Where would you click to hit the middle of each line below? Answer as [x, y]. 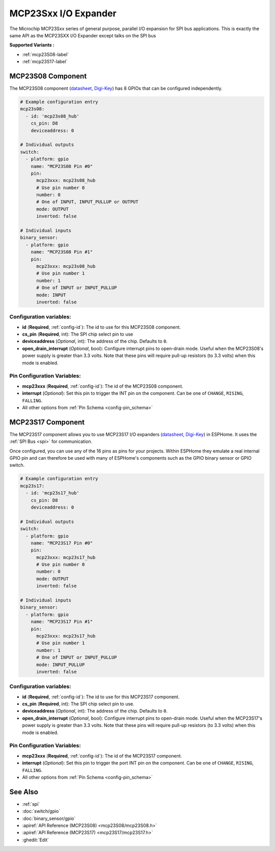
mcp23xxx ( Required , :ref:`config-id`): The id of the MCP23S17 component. [102, 755]
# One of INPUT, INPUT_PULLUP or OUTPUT [87, 202]
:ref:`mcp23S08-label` [45, 54]
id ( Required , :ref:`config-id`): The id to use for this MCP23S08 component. [101, 327]
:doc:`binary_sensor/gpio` [49, 818]
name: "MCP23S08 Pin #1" [62, 252]
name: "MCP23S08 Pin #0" [62, 166]
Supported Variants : [32, 45]
